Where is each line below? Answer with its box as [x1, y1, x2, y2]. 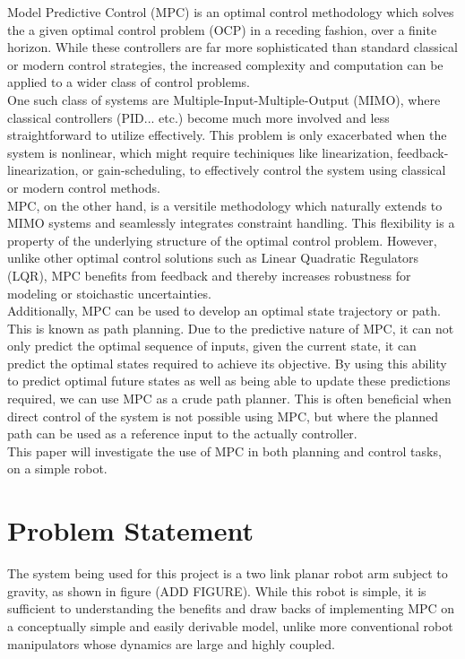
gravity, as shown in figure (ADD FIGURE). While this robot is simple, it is [7, 581, 426, 600]
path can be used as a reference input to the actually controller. [7, 424, 357, 443]
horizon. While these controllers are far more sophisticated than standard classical [7, 38, 458, 56]
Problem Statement [7, 512, 254, 549]
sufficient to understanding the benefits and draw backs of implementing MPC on [7, 599, 455, 618]
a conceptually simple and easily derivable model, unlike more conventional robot [7, 616, 453, 635]
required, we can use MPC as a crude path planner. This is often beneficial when [7, 389, 452, 408]
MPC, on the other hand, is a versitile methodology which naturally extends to [7, 195, 443, 214]
